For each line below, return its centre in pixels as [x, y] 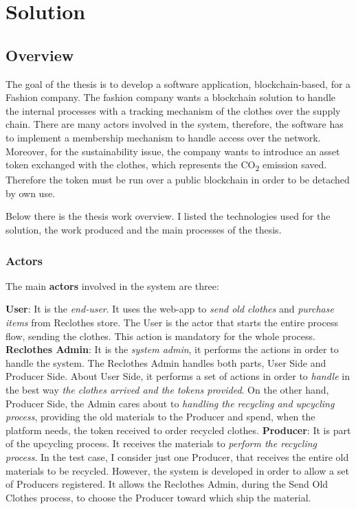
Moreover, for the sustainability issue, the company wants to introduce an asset [173, 151]
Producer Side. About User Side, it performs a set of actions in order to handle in [178, 376]
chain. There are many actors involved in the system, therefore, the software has [175, 124]
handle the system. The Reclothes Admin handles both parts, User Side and [166, 362]
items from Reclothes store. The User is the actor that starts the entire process [172, 323]
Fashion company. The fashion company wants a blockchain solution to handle [171, 97]
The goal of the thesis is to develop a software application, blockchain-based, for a [178, 83]
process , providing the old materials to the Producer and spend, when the [160, 417]
